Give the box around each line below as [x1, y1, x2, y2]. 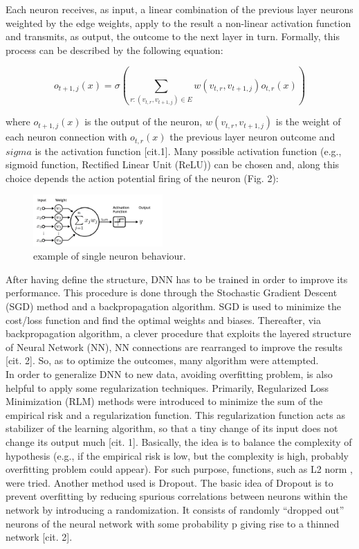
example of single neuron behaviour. [33, 249, 186, 263]
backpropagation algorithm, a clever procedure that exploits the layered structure [6, 326, 351, 341]
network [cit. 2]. [6, 530, 73, 544]
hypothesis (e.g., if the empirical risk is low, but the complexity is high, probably [6, 448, 349, 462]
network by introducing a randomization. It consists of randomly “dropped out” [6, 502, 344, 516]
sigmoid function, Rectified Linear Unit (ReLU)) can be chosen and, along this [6, 157, 340, 172]
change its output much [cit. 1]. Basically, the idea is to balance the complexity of [6, 434, 352, 449]
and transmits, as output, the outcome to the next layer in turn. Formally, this [6, 29, 340, 44]
